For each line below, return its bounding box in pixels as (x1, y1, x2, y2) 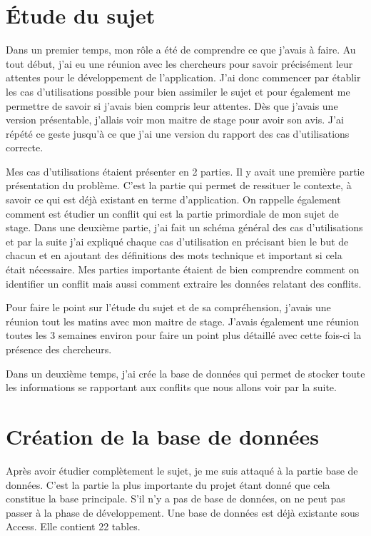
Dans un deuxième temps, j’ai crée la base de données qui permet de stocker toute (6, 365, 365, 380)
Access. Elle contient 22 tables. (6, 519, 141, 534)
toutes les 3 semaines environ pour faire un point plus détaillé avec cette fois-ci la (6, 328, 362, 343)
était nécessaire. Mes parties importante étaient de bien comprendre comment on (6, 262, 360, 277)
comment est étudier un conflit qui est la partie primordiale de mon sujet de (6, 206, 339, 221)
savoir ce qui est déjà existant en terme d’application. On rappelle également (6, 192, 341, 207)
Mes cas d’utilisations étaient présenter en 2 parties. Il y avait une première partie (6, 163, 365, 178)
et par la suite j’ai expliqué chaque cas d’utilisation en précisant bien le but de (6, 233, 349, 248)
